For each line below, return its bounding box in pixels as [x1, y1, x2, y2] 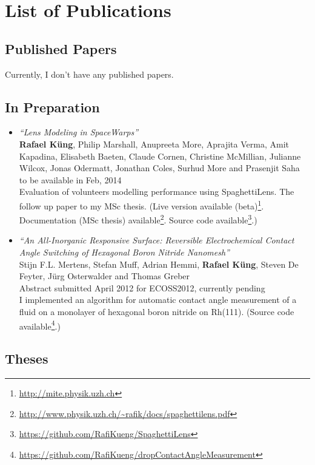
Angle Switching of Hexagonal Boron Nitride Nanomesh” [19, 246, 230, 259]
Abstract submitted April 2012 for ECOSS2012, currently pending [19, 281, 265, 294]
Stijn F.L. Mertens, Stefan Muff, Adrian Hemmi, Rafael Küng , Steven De [19, 257, 299, 270]
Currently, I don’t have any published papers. [5, 67, 174, 80]
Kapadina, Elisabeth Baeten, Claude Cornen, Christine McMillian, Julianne [19, 149, 301, 162]
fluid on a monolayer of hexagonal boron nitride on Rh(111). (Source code [19, 305, 294, 317]
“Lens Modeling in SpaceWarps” [19, 126, 139, 138]
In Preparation [5, 97, 100, 116]
